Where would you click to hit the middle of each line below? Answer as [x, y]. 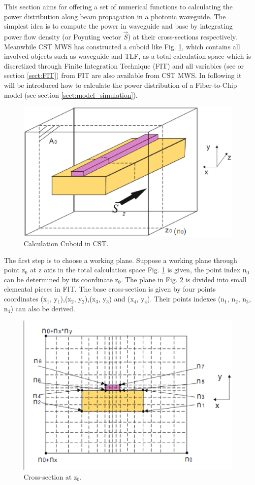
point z [15, 270]
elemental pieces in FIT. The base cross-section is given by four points [110, 289]
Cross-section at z [50, 476]
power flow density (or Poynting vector [63, 37]
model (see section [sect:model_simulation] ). [71, 94]
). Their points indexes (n [186, 299]
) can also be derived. [43, 308]
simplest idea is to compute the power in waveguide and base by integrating [118, 26]
